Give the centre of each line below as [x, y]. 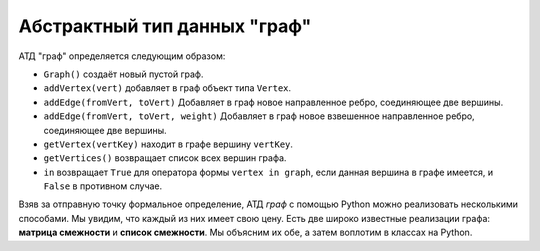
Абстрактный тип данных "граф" [165, 26]
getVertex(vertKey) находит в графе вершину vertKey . [168, 144]
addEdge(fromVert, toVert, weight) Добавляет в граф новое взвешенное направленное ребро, [259, 116]
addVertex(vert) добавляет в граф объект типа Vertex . [167, 88]
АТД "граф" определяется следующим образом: [122, 56]
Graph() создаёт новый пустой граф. [123, 74]
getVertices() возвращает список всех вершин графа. [165, 158]
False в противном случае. [103, 186]
